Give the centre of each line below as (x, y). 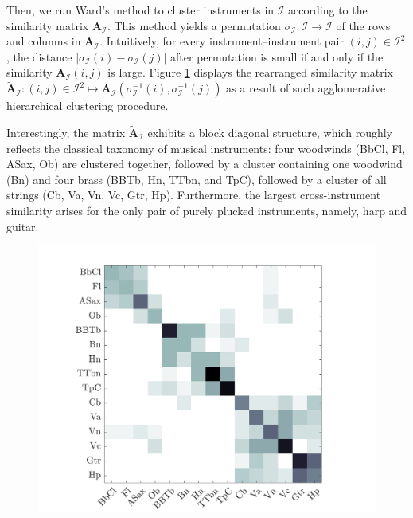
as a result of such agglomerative (306, 88)
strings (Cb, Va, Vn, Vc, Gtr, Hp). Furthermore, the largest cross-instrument (194, 195)
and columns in (44, 41)
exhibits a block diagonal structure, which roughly (270, 132)
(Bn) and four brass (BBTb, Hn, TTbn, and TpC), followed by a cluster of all (197, 179)
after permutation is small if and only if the (277, 56)
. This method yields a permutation (194, 25)
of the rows (363, 25)
